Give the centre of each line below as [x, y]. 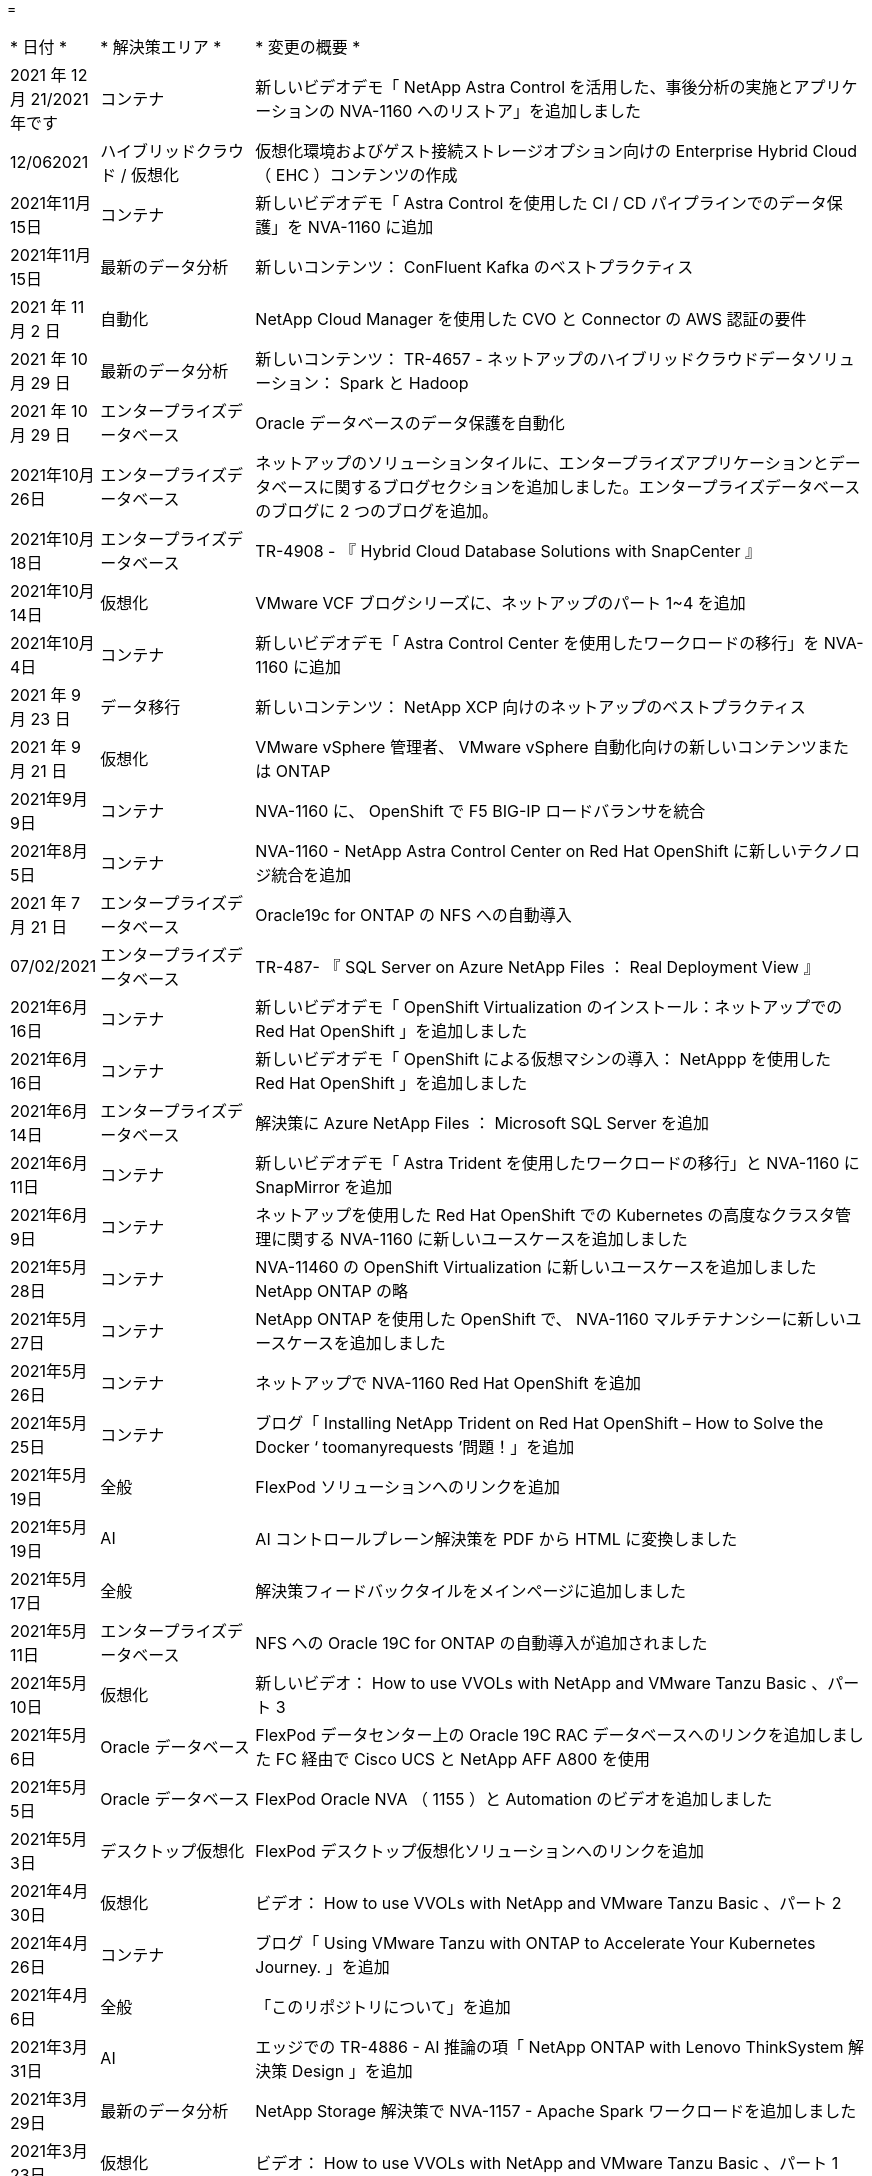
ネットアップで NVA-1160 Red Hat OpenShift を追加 [448, 1383]
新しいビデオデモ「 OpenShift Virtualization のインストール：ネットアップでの [549, 1007]
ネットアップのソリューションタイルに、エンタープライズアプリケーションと [542, 463]
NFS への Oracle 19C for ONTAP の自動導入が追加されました [481, 1643]
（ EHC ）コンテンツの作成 [356, 175]
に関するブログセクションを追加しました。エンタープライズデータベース [589, 487]
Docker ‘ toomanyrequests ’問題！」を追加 [415, 1447]
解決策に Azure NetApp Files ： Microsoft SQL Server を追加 [482, 1123]
